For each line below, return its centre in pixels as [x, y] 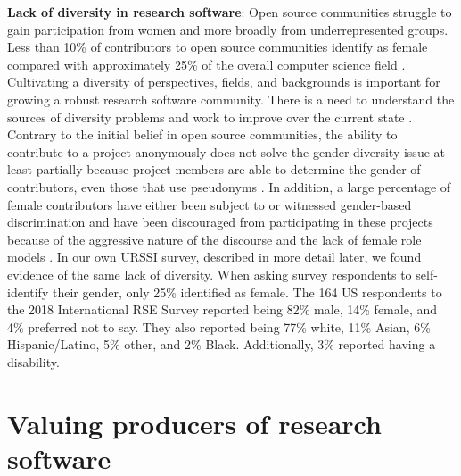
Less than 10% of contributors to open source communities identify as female [218, 47]
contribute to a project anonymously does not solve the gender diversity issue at [226, 151]
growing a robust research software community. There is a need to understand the [231, 99]
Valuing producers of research [194, 423]
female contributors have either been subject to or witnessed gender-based [210, 204]
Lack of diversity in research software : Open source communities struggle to [230, 12]
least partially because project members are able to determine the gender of [214, 169]
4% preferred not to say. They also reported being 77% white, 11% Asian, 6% [219, 326]
